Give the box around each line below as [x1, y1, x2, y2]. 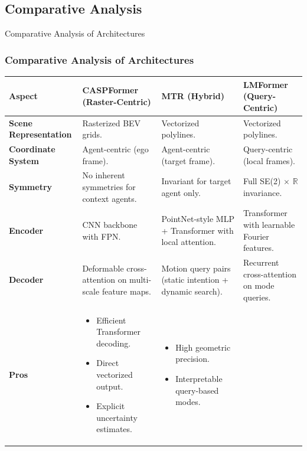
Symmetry [9, 181, 53, 193]
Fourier [243, 230, 269, 242]
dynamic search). [161, 285, 223, 298]
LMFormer [243, 78, 288, 90]
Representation [9, 128, 72, 140]
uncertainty [96, 411, 138, 423]
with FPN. [82, 230, 121, 242]
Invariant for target [161, 175, 231, 187]
